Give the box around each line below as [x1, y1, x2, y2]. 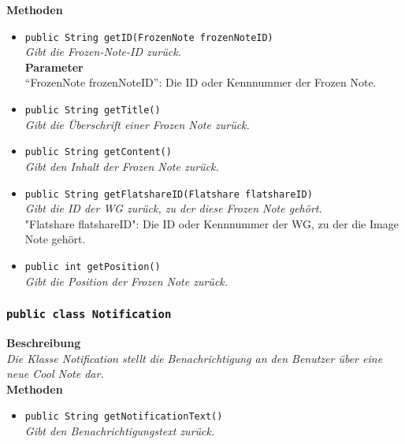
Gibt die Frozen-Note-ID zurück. [24, 43, 181, 60]
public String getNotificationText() [24, 411, 223, 423]
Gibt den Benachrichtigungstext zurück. [24, 423, 215, 439]
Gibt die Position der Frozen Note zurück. [24, 272, 229, 289]
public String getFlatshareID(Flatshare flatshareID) [24, 188, 313, 200]
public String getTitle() [24, 105, 161, 117]
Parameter [24, 58, 84, 75]
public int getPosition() [24, 261, 161, 272]
